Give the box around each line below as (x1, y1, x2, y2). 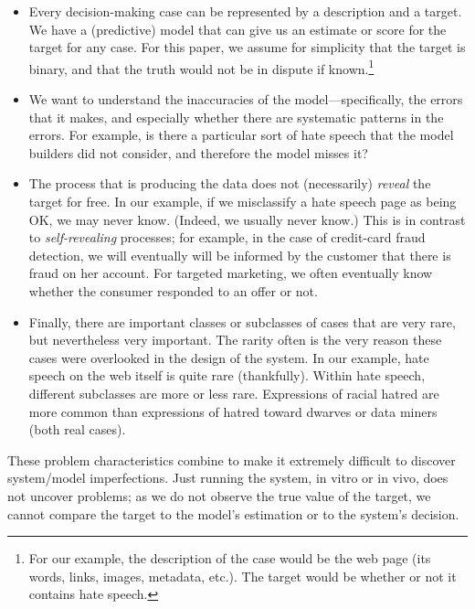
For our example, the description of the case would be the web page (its (28, 549, 431, 568)
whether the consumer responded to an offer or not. (28, 281, 318, 300)
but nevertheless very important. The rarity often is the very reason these (28, 330, 442, 349)
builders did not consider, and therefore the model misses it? (28, 143, 368, 162)
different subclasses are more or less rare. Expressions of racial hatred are (28, 383, 439, 402)
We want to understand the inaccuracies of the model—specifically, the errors (28, 90, 463, 109)
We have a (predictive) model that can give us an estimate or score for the (28, 19, 447, 38)
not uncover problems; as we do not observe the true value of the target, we (7, 486, 431, 505)
